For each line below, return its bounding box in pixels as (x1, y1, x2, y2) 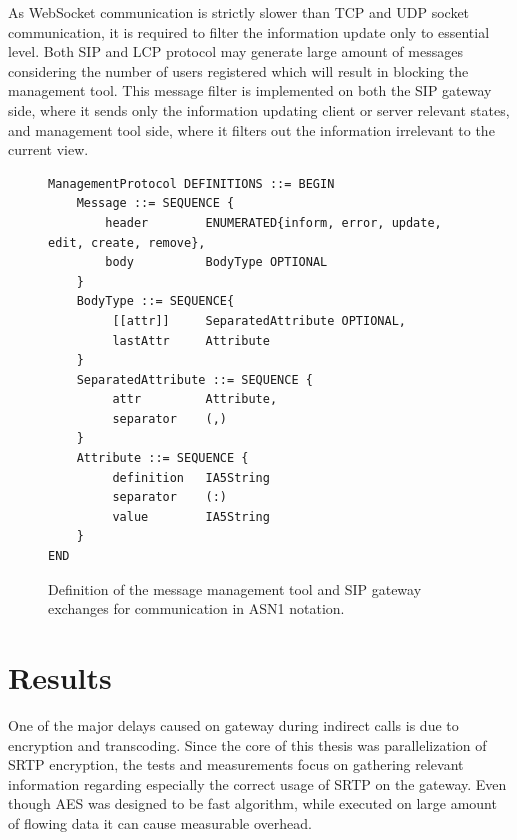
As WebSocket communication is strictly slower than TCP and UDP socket (8, 2, 470, 22)
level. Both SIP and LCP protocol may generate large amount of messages (8, 41, 463, 62)
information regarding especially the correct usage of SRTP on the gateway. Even (8, 773, 507, 794)
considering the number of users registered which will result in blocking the (8, 60, 469, 81)
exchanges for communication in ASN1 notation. (48, 598, 345, 619)
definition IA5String (112, 470, 270, 485)
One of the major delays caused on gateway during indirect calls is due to (8, 714, 459, 735)
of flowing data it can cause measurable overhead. (8, 812, 312, 833)
